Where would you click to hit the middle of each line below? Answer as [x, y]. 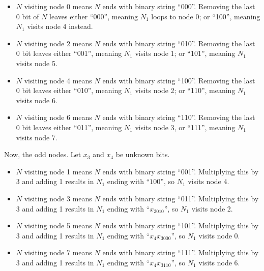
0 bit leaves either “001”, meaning [69, 53]
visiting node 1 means [58, 171]
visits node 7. [37, 137]
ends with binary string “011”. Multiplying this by [181, 198]
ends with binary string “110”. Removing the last [179, 117]
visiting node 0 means [58, 6]
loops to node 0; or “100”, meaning [206, 16]
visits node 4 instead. [60, 26]
